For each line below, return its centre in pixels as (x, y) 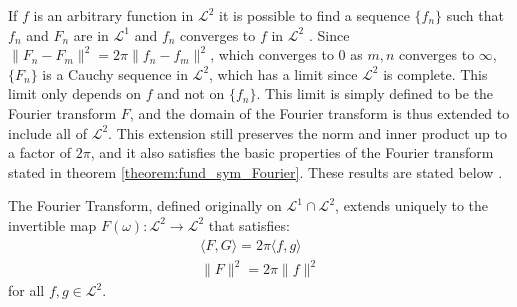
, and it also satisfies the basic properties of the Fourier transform (292, 152)
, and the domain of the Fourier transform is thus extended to (319, 112)
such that (475, 15)
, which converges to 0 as (286, 54)
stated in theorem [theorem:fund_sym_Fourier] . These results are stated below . (255, 171)
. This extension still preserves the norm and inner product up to (307, 132)
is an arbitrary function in (113, 15)
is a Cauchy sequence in (115, 73)
